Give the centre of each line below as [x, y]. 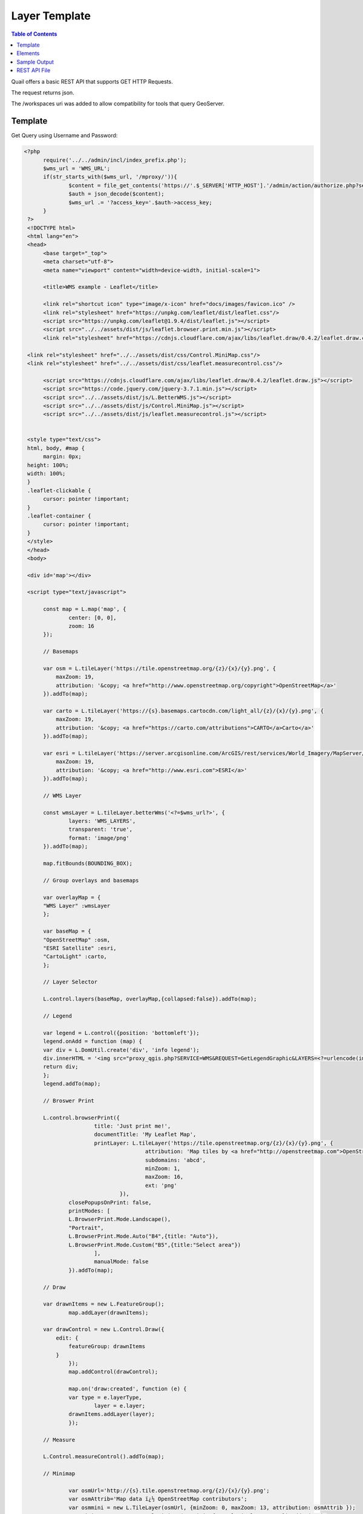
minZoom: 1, [163, 1169]
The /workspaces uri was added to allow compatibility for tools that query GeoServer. [118, 104]
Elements [28, 53]
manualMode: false [121, 1262]
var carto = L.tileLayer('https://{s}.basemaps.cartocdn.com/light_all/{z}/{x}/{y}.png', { [183, 711]
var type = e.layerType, [105, 1397]
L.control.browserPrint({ [82, 1118]
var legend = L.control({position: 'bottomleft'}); [121, 1033]
